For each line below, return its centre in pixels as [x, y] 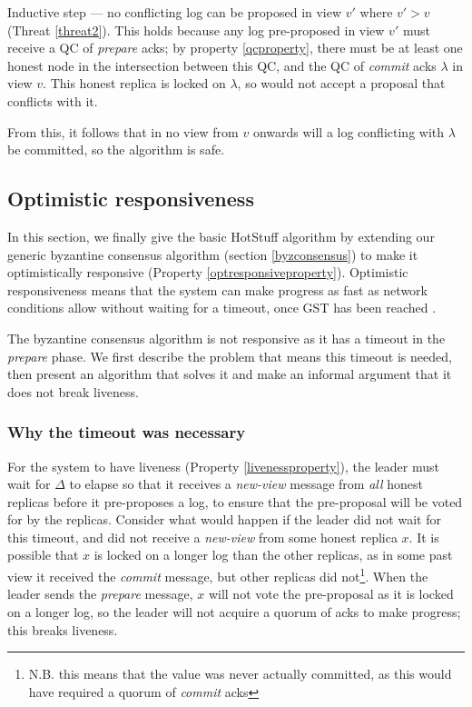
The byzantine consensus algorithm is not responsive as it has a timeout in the [226, 338]
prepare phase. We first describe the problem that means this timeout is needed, [230, 356]
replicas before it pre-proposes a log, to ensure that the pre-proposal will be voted [235, 501]
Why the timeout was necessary [127, 432]
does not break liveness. [73, 391]
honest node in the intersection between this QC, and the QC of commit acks [222, 65]
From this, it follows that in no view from [123, 131]
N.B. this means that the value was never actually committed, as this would [240, 674]
